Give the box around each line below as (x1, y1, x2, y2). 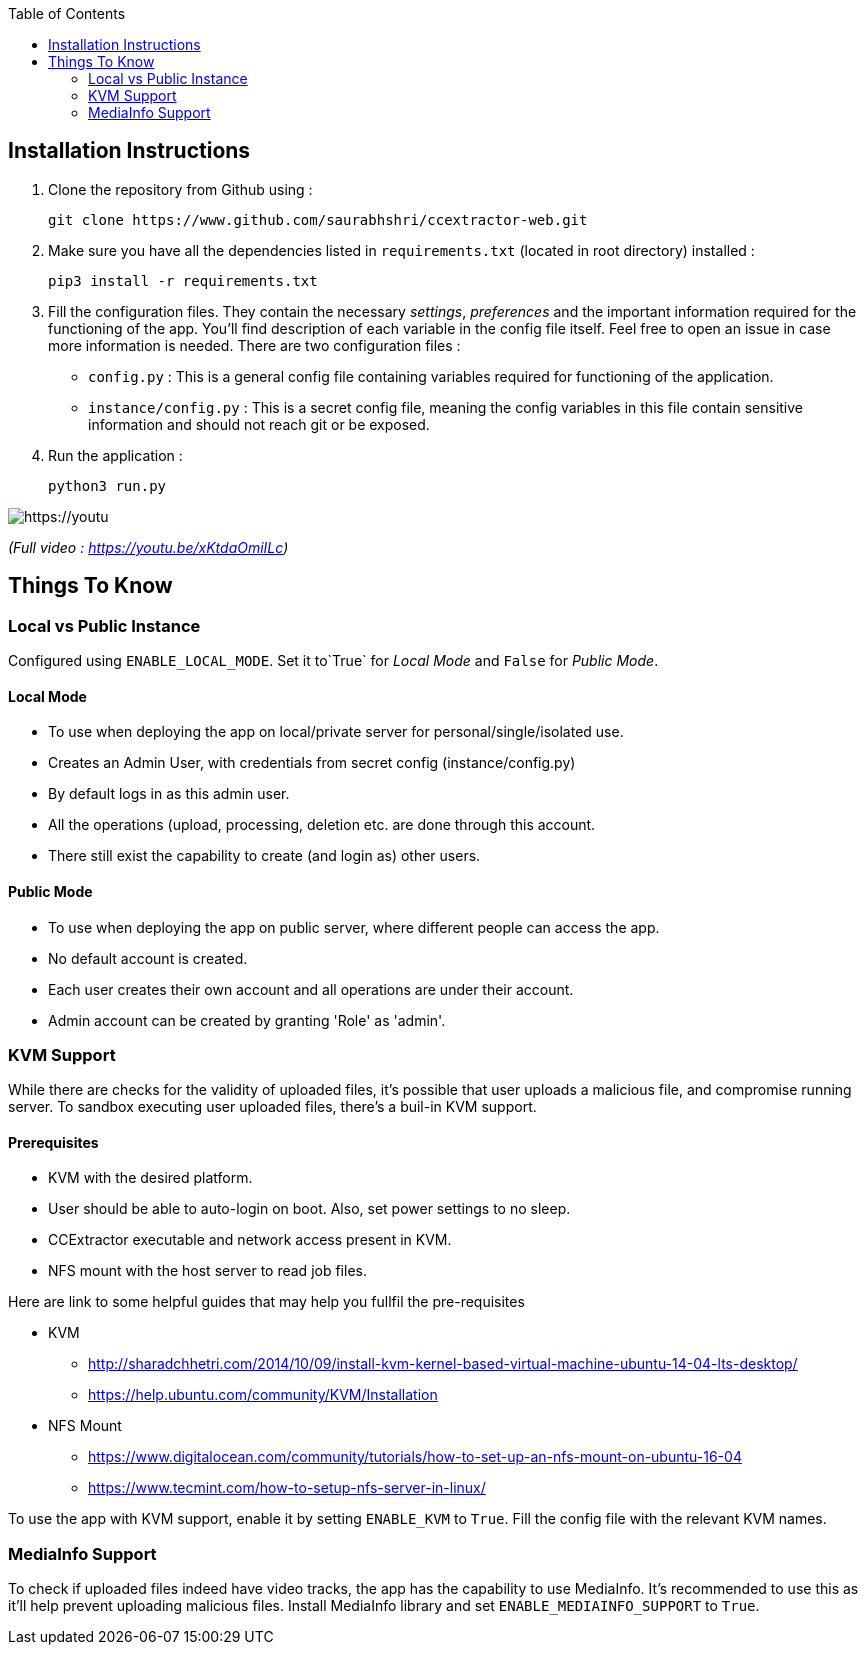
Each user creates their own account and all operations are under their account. (48, 980, 574, 998)
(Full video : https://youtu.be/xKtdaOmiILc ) (8, 538, 289, 556)
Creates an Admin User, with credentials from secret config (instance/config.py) (48, 754, 576, 772)
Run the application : (48, 446, 183, 464)
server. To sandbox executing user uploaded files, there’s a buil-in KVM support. (8, 1098, 537, 1116)
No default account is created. (48, 949, 248, 967)
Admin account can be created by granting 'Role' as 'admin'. (48, 1011, 446, 1029)
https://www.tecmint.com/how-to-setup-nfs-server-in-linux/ (88, 1479, 486, 1497)
